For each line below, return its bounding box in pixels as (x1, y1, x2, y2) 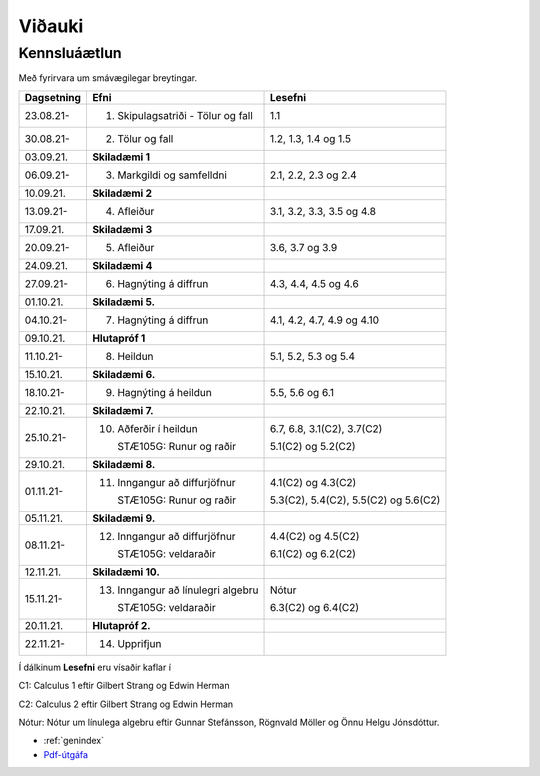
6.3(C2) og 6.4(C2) (269, 600, 360, 614)
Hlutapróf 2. (91, 618, 151, 632)
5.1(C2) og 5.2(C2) (269, 439, 356, 453)
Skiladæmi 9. (91, 511, 156, 525)
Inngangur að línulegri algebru (116, 583, 259, 597)
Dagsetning (24, 90, 82, 104)
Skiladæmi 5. (91, 295, 155, 309)
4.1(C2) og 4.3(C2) (269, 475, 357, 489)
